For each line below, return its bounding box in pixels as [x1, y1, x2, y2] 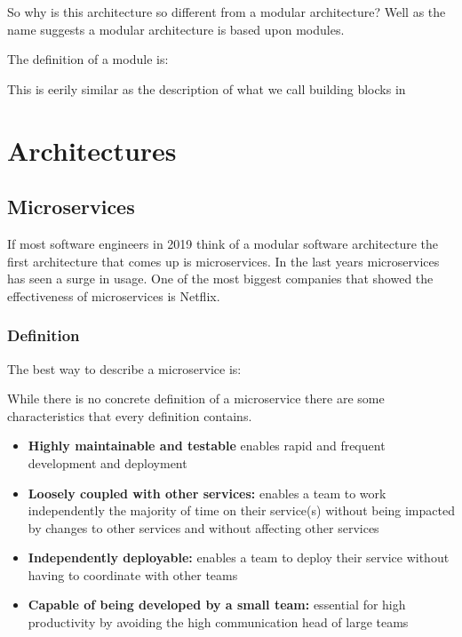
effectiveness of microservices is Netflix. [7, 286, 220, 305]
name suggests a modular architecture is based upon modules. [7, 20, 345, 38]
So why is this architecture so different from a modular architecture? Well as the [7, 3, 446, 20]
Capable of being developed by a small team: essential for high [28, 595, 406, 614]
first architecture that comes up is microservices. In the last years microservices [7, 251, 440, 270]
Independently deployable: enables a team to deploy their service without [28, 548, 450, 567]
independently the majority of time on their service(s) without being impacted [28, 501, 455, 520]
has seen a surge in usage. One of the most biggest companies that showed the [7, 269, 434, 288]
